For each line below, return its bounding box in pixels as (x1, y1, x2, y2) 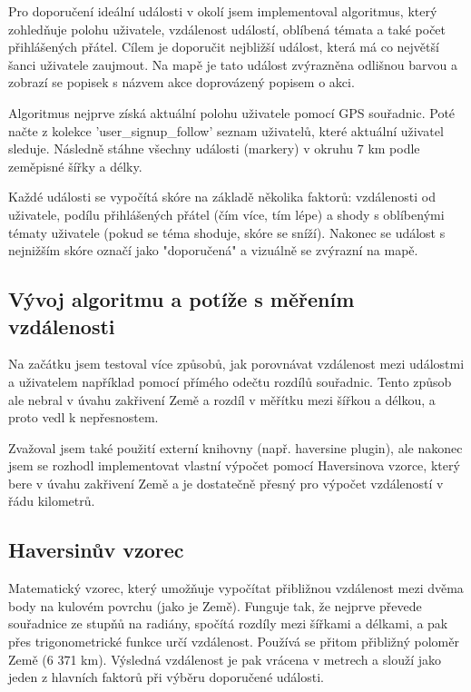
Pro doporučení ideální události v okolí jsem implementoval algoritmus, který (8, 2, 437, 20)
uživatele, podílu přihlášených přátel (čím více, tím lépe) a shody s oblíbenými (8, 204, 445, 223)
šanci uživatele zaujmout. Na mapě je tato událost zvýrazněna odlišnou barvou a (8, 54, 457, 74)
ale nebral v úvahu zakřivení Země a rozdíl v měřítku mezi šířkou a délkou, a (8, 390, 436, 409)
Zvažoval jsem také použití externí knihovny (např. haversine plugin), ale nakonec (8, 438, 463, 457)
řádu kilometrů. (8, 491, 95, 510)
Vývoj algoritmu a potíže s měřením (8, 285, 355, 313)
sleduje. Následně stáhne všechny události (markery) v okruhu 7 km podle (8, 139, 420, 158)
